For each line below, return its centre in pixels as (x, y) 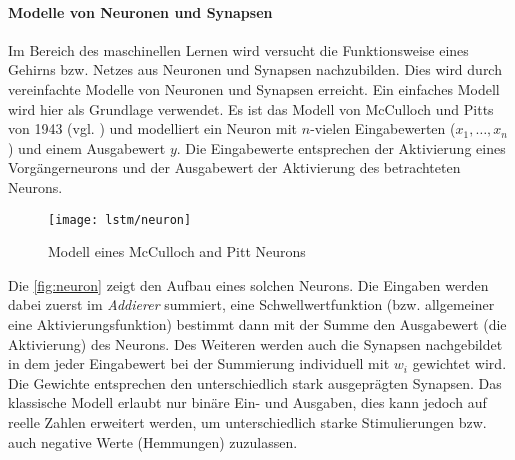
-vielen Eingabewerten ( (383, 128)
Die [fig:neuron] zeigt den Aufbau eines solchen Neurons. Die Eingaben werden (248, 284)
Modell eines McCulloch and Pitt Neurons (177, 251)
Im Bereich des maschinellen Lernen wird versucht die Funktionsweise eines (238, 49)
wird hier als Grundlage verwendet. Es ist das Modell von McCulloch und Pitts (251, 108)
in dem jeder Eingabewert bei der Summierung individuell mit (199, 363)
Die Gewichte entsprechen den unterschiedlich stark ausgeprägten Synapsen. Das (255, 382)
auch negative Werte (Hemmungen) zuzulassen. (153, 441)
